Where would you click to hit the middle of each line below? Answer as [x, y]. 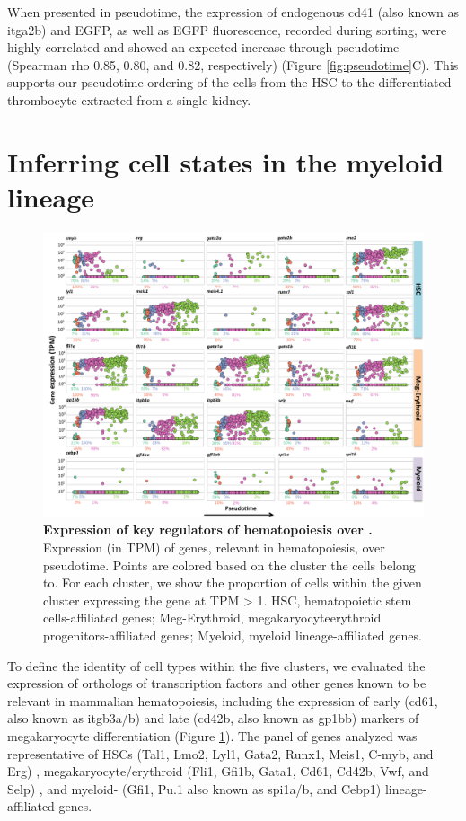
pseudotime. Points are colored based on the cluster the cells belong [229, 565]
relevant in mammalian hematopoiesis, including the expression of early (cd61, [223, 700]
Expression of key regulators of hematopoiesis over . [208, 530]
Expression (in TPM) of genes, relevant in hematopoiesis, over [214, 547]
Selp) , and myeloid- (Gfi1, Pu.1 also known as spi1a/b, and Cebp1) [194, 788]
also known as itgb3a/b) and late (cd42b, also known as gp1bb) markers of [213, 718]
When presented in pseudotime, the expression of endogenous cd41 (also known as [233, 12]
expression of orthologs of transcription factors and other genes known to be [217, 683]
